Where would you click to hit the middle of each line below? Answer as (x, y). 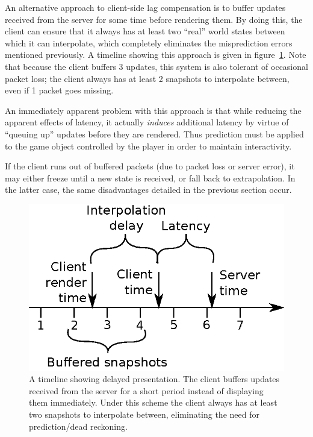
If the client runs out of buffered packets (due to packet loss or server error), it (150, 166)
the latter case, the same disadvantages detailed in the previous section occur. (148, 190)
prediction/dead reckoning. (78, 426)
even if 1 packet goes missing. (59, 90)
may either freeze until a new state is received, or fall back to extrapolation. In (150, 178)
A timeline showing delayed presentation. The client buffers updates (154, 379)
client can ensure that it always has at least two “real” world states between (145, 31)
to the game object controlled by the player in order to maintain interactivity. (148, 146)
